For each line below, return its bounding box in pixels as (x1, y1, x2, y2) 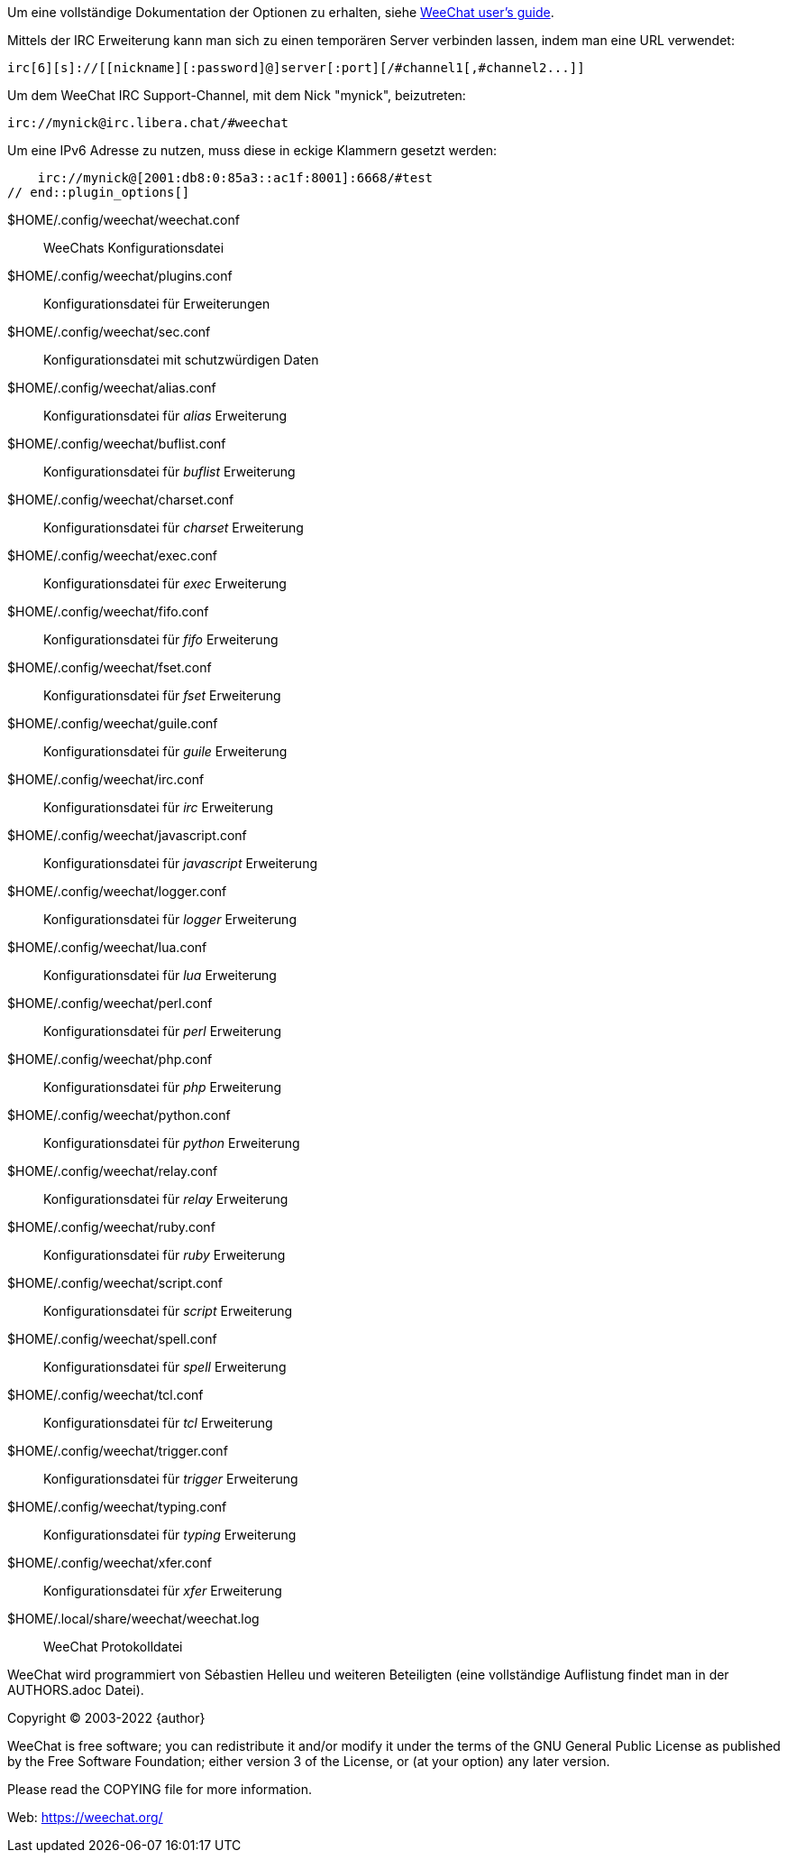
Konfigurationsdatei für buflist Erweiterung (43, 464, 296, 479)
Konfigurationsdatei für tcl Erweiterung (43, 1415, 273, 1430)
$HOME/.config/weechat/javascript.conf (7, 828, 247, 843)
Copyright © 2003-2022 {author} (7, 1710, 206, 1726)
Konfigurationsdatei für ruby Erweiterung (43, 1247, 286, 1263)
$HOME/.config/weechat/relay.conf (7, 1163, 218, 1179)
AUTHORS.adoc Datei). (7, 1682, 144, 1698)
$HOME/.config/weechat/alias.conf (7, 380, 216, 395)
